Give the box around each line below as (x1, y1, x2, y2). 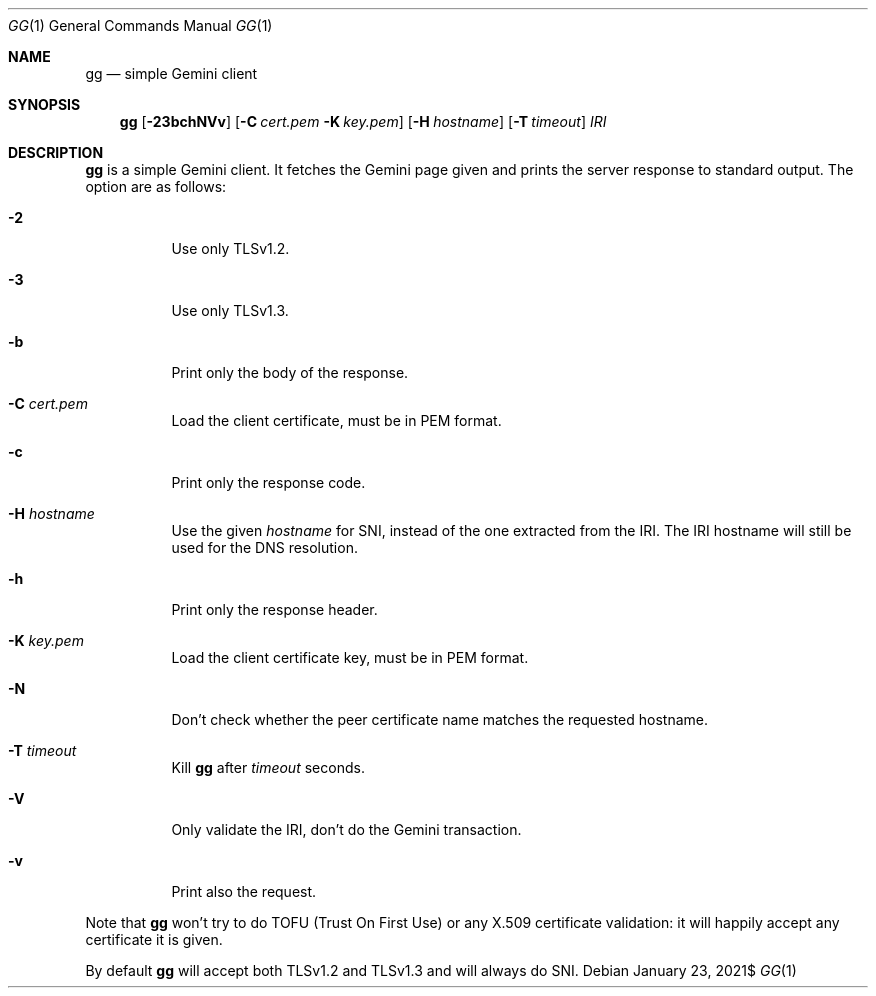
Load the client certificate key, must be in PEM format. (171, 649, 529, 666)
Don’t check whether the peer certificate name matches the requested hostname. (171, 711, 708, 728)
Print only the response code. (171, 474, 366, 491)
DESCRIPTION (8, 144, 104, 161)
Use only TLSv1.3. (171, 302, 289, 319)
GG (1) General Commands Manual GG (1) (8, 17, 273, 34)
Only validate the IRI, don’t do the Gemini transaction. (171, 821, 522, 838)
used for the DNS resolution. (171, 539, 358, 556)
